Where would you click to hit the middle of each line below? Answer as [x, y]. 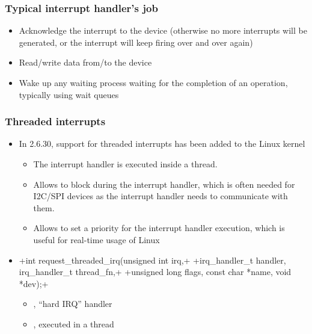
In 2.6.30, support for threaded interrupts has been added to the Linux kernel [162, 144]
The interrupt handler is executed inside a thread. [125, 164]
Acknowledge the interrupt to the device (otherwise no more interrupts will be [163, 30]
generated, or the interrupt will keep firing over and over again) [136, 42]
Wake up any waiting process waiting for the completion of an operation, [153, 82]
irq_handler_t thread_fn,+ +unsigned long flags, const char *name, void [155, 272]
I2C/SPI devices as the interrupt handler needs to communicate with [161, 196]
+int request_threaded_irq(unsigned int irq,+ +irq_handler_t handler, [152, 260]
